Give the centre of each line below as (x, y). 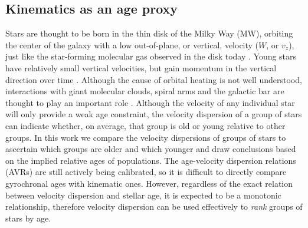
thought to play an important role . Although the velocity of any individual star (150, 102)
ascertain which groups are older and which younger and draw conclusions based (151, 149)
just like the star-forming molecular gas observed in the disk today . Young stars (151, 56)
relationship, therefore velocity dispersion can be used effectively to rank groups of (154, 206)
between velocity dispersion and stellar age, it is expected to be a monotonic (143, 195)
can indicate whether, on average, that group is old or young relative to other (145, 125)
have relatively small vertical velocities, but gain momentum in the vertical (141, 67)
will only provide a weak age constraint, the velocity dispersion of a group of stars (154, 114)
